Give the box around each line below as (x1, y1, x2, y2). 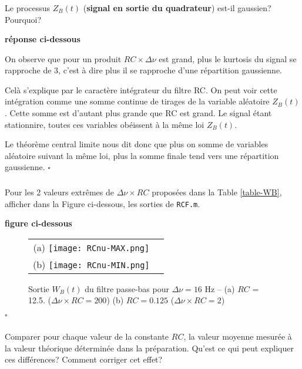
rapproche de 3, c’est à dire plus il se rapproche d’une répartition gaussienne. (5, 64, 283, 76)
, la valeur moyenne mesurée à (183, 330, 292, 342)
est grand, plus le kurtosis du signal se (159, 52, 297, 65)
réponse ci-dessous (5, 33, 80, 45)
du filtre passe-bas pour (85, 282, 169, 294)
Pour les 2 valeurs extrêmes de (5, 185, 115, 198)
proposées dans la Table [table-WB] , (152, 185, 282, 198)
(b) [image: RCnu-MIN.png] (33, 257, 150, 271)
